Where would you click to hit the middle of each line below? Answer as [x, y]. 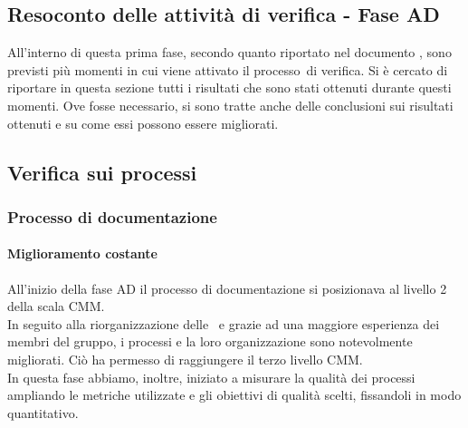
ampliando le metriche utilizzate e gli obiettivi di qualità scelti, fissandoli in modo [234, 395]
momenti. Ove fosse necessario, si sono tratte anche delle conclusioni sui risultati [230, 105]
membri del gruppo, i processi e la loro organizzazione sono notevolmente [210, 341]
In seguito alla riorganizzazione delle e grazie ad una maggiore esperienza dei [224, 323]
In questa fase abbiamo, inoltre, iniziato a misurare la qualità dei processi [211, 377]
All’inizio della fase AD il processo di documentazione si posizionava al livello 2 [227, 288]
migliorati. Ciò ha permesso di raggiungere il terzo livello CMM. [185, 359]
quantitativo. [43, 412]
